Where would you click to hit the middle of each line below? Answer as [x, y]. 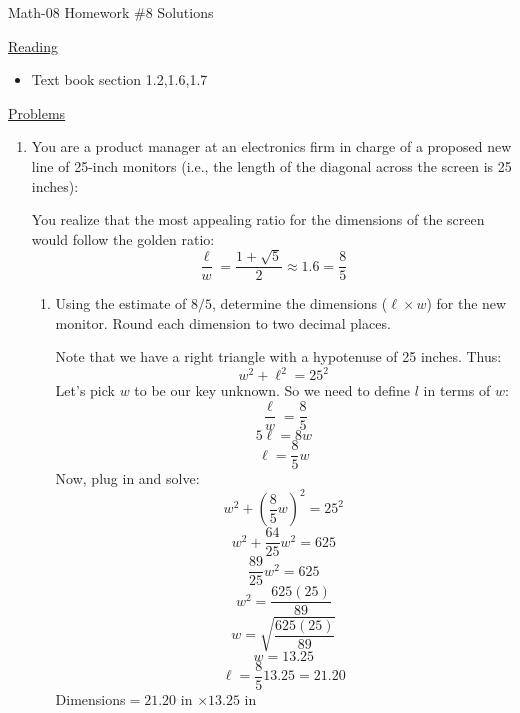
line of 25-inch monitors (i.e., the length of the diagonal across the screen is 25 [271, 165]
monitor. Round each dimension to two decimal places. [223, 322]
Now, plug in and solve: [127, 478]
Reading [33, 45]
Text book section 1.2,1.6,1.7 [119, 79]
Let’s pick [85, 390]
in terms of [457, 390]
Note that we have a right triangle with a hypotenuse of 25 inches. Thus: [278, 356]
